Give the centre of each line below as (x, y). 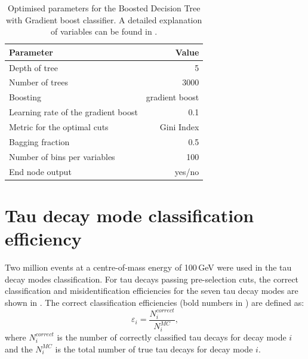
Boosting (25, 97)
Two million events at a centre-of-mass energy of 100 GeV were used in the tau (148, 267)
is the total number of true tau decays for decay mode (154, 349)
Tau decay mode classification (130, 215)
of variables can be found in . (104, 31)
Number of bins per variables (62, 156)
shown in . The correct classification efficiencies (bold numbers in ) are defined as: (155, 302)
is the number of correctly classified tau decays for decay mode (172, 337)
